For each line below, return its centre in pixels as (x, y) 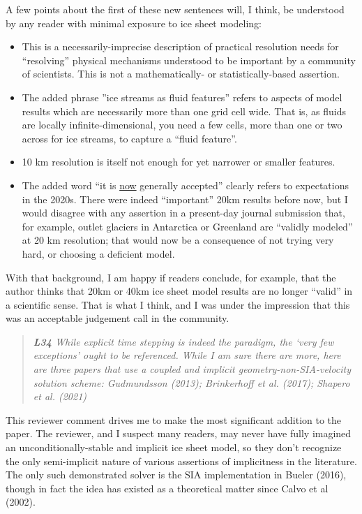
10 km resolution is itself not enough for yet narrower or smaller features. (179, 162)
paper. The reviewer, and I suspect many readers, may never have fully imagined (179, 433)
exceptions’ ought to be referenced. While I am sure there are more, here (187, 355)
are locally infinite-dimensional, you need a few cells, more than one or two (182, 125)
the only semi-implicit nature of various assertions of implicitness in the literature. (181, 461)
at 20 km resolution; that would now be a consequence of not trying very (178, 240)
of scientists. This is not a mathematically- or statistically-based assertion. (181, 74)
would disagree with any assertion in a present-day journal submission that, (183, 213)
